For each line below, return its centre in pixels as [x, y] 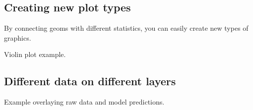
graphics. [18, 37]
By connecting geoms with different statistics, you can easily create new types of [126, 28]
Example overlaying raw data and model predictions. [84, 102]
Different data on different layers [90, 81]
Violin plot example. [35, 54]
